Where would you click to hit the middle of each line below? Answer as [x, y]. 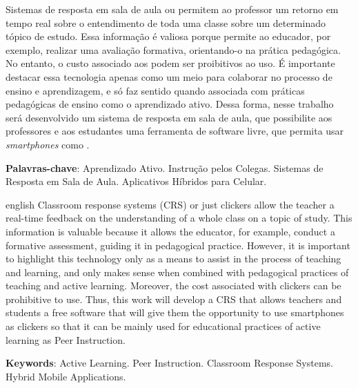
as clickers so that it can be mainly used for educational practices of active [163, 326]
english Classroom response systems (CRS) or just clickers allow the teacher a [170, 204]
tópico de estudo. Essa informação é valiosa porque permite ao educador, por [168, 36]
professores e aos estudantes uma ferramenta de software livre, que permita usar [175, 131]
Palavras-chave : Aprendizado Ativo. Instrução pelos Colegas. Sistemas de [165, 167]
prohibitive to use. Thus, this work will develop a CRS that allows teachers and [174, 299]
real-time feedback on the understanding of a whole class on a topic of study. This [179, 218]
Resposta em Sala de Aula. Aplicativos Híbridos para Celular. [136, 181]
